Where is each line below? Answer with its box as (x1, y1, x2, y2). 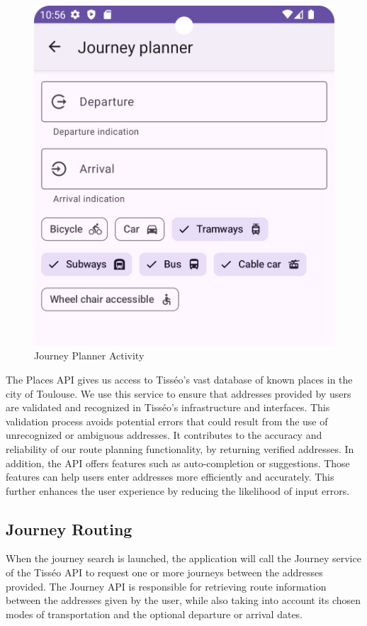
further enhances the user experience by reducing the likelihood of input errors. (6, 483, 350, 498)
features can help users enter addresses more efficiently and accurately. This (6, 469, 334, 484)
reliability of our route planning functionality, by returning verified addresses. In (6, 441, 354, 456)
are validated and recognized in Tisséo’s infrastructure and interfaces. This (6, 400, 330, 415)
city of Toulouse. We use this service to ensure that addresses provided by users (6, 386, 351, 401)
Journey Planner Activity (34, 348, 145, 363)
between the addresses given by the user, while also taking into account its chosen (6, 593, 361, 608)
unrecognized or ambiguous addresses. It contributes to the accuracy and (6, 427, 322, 442)
